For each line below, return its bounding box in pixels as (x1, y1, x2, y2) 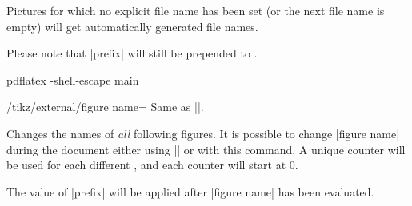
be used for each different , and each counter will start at (6, 156, 286, 173)
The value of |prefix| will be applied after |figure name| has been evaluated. (6, 183, 374, 200)
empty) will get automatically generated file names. (6, 18, 258, 34)
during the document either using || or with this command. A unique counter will (6, 141, 406, 157)
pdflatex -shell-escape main (6, 71, 139, 88)
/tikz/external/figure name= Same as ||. (6, 98, 204, 115)
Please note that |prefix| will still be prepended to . (6, 45, 258, 61)
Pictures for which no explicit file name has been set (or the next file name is (6, 2, 385, 18)
